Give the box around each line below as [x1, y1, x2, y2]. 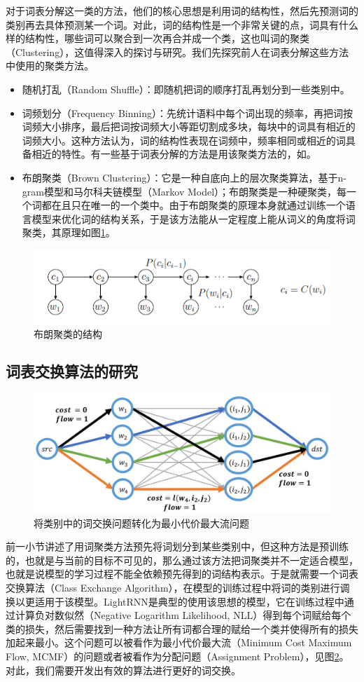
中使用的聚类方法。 [6, 58, 94, 73]
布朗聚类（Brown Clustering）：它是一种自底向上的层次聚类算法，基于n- [22, 170, 346, 184]
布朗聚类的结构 [34, 326, 102, 341]
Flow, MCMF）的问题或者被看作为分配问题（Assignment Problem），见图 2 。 [6, 649, 349, 663]
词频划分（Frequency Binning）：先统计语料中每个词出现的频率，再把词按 [22, 105, 353, 120]
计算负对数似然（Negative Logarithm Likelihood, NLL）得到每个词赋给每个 [15, 608, 351, 622]
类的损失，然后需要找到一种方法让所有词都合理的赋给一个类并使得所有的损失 [6, 621, 358, 636]
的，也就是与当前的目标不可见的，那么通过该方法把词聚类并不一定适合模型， [6, 552, 358, 567]
